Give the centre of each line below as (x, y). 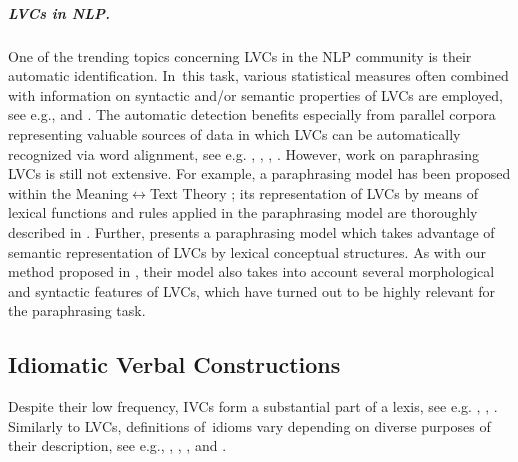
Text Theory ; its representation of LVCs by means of (313, 192)
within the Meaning (68, 192)
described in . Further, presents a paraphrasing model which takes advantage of (251, 231)
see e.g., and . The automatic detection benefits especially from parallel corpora (252, 114)
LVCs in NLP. (59, 12)
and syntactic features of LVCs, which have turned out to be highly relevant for (252, 290)
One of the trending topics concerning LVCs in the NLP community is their (240, 55)
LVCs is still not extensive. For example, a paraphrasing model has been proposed (259, 173)
